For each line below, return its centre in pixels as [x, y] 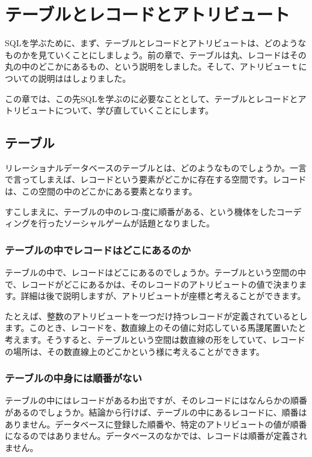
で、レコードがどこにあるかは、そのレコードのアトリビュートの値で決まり [152, 284]
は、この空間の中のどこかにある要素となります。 [101, 191]
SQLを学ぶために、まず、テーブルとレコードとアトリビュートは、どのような [156, 43]
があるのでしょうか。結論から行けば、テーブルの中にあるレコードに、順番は [156, 412]
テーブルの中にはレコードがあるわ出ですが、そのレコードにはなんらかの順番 [156, 400]
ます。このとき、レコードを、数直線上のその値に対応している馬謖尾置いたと [156, 328]
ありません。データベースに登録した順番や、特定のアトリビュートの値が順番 [156, 424]
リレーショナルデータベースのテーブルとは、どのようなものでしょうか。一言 [156, 167]
